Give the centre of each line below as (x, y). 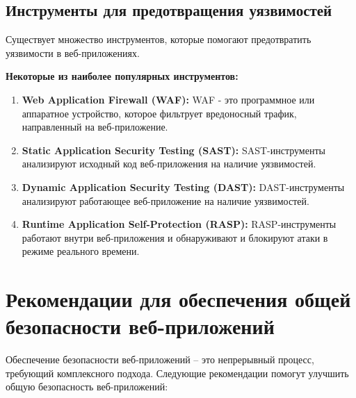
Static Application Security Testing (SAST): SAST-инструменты (173, 150)
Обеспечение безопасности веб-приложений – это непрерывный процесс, (160, 359)
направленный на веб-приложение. (95, 127)
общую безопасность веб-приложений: (87, 387)
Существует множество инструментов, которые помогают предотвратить (159, 39)
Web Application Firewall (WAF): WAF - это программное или (168, 99)
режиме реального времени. (81, 251)
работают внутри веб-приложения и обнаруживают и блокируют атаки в (175, 237)
